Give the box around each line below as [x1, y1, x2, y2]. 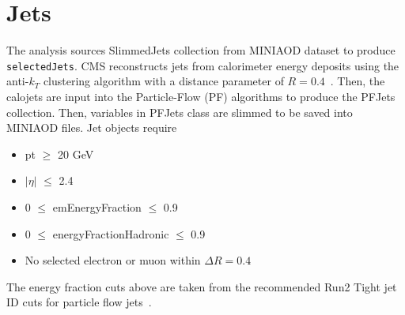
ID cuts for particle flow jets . [6, 294, 152, 310]
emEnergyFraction [52, 198, 142, 215]
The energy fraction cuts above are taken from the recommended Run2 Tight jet [6, 278, 397, 294]
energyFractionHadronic [52, 225, 169, 242]
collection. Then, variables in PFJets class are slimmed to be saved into [6, 103, 353, 120]
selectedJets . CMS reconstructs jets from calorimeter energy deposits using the [6, 57, 399, 73]
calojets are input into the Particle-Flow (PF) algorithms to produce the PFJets [6, 88, 396, 104]
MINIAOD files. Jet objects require [6, 119, 177, 136]
